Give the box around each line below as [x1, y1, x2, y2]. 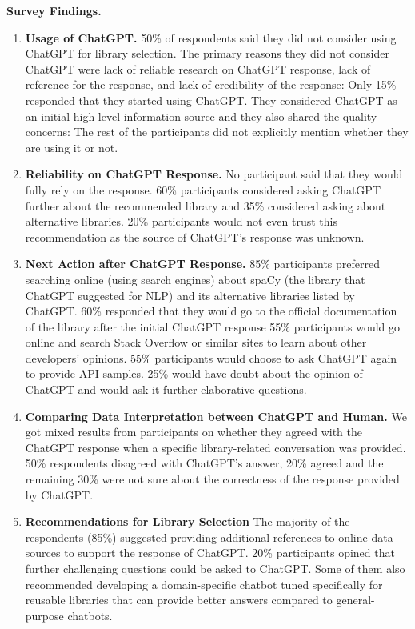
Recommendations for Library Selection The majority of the [25, 513, 350, 530]
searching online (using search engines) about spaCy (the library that [25, 270, 365, 287]
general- [336, 591, 375, 608]
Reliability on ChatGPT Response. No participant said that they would [25, 166, 403, 182]
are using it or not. [25, 138, 118, 155]
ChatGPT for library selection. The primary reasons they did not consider [25, 45, 389, 62]
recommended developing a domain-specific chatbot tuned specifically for [25, 575, 383, 592]
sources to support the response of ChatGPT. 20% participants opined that [25, 544, 395, 561]
